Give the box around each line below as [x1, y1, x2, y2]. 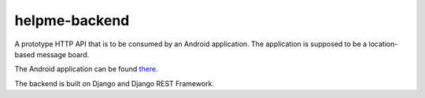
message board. [36, 49, 90, 59]
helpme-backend [14, 12, 130, 29]
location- [368, 39, 398, 49]
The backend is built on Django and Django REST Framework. [14, 78, 214, 88]
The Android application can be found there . [14, 64, 158, 74]
